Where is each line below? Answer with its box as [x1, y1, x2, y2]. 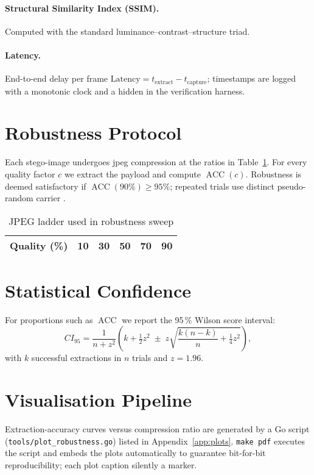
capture [187, 79, 207, 85]
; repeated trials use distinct [170, 179, 274, 192]
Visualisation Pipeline [5, 387, 192, 412]
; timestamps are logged [207, 72, 296, 85]
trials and [131, 351, 168, 364]
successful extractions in [31, 351, 122, 364]
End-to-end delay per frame [5, 72, 108, 85]
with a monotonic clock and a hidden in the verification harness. [5, 84, 245, 97]
